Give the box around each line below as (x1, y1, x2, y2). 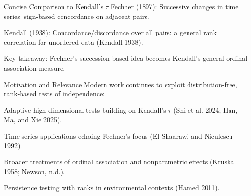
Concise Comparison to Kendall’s (4, 1, 104, 11)
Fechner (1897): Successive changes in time (110, 1, 239, 11)
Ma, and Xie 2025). (4, 114, 62, 125)
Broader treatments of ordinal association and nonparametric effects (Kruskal (4, 157, 236, 167)
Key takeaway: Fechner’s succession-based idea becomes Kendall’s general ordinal (4, 53, 248, 63)
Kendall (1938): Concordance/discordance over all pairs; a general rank (4, 27, 217, 37)
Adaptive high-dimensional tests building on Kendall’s (4, 105, 166, 115)
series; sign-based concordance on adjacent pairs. (4, 11, 149, 21)
